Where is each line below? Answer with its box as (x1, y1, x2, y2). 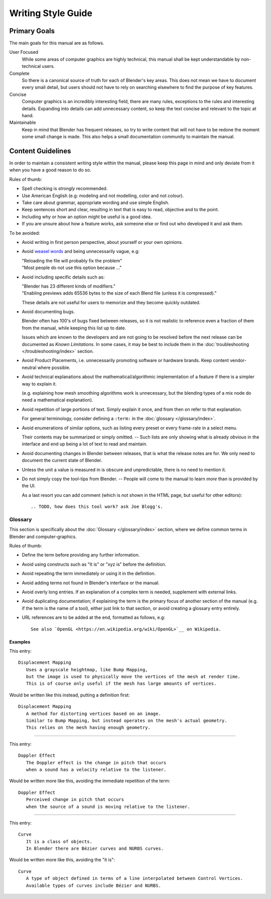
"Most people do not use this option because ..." (22, 264, 122, 271)
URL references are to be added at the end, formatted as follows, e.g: (22, 614, 166, 620)
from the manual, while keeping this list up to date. (22, 325, 126, 331)
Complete (9, 70, 30, 76)
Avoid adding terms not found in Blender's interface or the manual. (22, 580, 160, 586)
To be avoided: (9, 230, 40, 236)
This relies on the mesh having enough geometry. (26, 725, 151, 731)
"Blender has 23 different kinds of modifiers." (22, 283, 115, 289)
